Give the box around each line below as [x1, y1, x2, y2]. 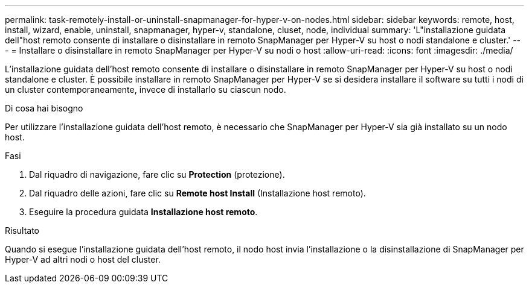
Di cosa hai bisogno [5, 103, 83, 113]
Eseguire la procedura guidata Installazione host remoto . [29, 207, 258, 217]
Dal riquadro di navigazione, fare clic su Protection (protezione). [29, 169, 285, 180]
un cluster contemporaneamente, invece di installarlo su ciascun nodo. [5, 84, 286, 95]
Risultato [5, 225, 40, 236]
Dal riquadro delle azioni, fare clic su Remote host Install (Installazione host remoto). [29, 188, 366, 198]
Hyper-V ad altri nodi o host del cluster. [5, 254, 161, 265]
